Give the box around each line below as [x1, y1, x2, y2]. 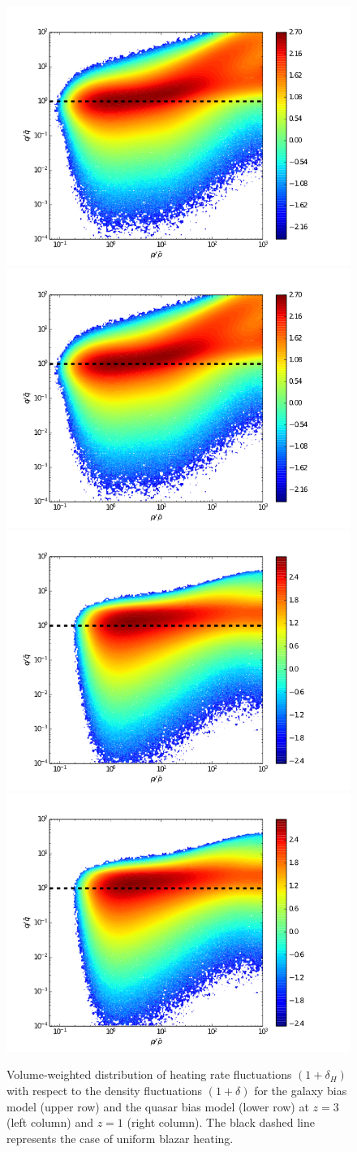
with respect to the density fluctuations [6, 1081, 202, 1098]
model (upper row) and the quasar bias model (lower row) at [6, 1098, 309, 1115]
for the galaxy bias [254, 1081, 347, 1098]
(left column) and [6, 1114, 93, 1131]
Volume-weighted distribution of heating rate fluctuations [6, 1066, 292, 1083]
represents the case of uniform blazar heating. [6, 1129, 234, 1146]
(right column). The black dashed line [127, 1114, 315, 1131]
